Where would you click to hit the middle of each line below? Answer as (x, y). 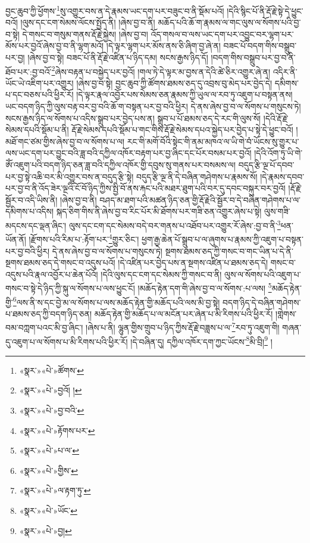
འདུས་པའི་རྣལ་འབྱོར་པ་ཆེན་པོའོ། (52, 274)
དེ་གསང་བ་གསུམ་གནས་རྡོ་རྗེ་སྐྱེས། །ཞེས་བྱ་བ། (85, 34)
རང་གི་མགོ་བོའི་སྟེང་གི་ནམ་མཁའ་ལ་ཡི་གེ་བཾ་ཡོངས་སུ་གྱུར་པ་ (213, 141)
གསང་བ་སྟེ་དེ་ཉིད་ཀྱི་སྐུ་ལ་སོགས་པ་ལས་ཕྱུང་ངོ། (70, 288)
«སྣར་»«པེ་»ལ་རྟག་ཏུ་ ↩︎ (55, 490)
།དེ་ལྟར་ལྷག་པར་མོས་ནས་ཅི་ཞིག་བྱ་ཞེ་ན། (163, 46)
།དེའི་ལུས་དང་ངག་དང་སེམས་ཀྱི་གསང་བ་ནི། (161, 274)
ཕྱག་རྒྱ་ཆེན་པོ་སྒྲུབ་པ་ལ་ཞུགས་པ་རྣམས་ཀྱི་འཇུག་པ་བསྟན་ (223, 239)
